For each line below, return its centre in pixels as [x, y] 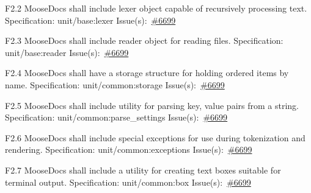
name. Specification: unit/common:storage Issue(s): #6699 [115, 84]
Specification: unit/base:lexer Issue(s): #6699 [90, 20]
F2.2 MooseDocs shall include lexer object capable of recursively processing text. [156, 8]
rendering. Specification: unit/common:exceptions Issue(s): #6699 [129, 149]
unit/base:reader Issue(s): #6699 [67, 52]
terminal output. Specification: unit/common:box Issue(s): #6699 [128, 182]
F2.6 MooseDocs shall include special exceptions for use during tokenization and [155, 137]
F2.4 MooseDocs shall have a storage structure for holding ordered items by [147, 73]
